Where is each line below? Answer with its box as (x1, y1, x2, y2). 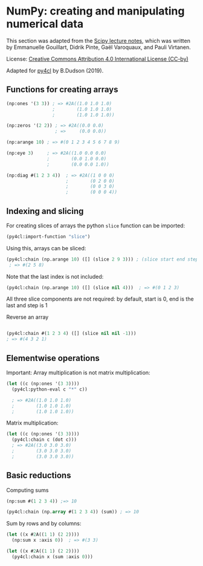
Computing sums (6, 486, 49, 493)
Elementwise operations (6, 353, 100, 363)
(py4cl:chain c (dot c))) (11, 437, 77, 443)
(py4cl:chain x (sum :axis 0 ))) (11, 553, 94, 560)
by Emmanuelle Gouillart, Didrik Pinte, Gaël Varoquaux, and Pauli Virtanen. (6, 44, 192, 51)
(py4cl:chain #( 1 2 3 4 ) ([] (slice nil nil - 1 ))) (6, 331, 137, 337)
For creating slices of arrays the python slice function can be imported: (6, 222, 185, 229)
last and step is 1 (6, 302, 48, 309)
